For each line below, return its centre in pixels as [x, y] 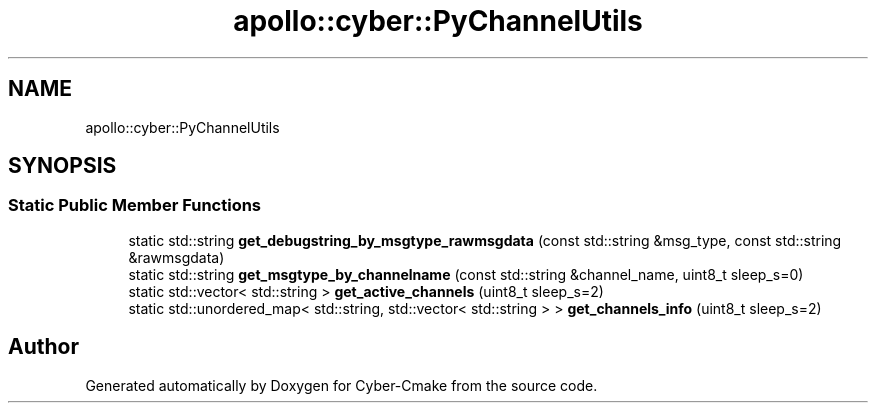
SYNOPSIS [62, 166]
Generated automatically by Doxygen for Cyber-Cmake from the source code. [341, 385]
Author [43, 347]
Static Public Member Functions [135, 205]
